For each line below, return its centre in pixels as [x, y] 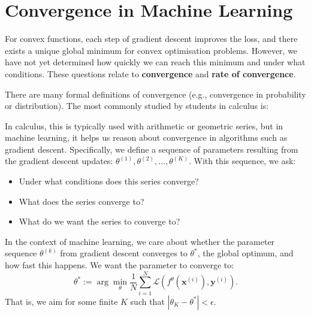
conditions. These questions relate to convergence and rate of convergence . [150, 73]
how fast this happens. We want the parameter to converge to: [120, 265]
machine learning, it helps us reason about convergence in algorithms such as [146, 137]
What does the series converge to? [81, 201]
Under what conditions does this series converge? [109, 181]
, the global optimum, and [245, 253]
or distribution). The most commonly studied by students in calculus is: [137, 106]
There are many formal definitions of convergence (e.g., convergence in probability [155, 94]
